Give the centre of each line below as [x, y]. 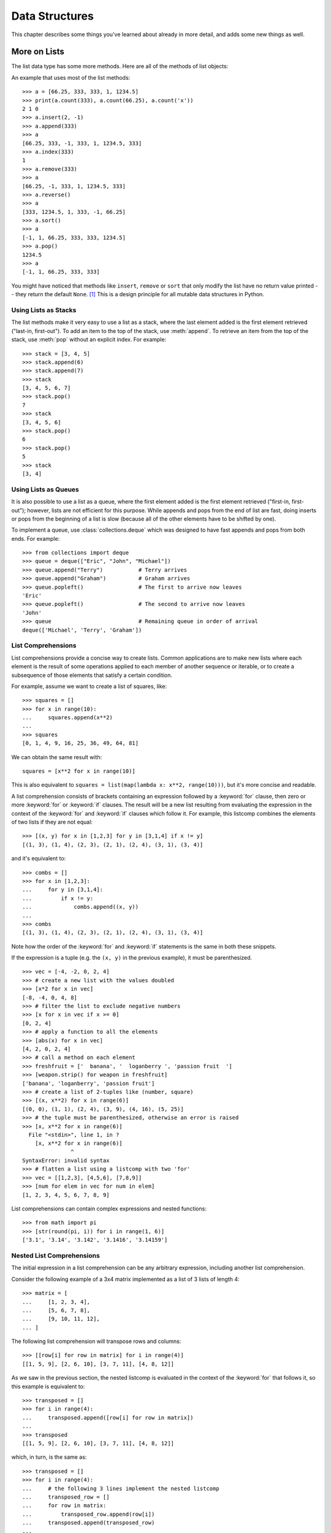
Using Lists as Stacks [44, 310]
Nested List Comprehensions [56, 1255]
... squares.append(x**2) [68, 718]
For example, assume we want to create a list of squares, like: [89, 686]
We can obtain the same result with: [57, 757]
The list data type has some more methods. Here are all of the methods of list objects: [120, 66]
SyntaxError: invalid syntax [66, 1161]
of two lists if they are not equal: [52, 822]
